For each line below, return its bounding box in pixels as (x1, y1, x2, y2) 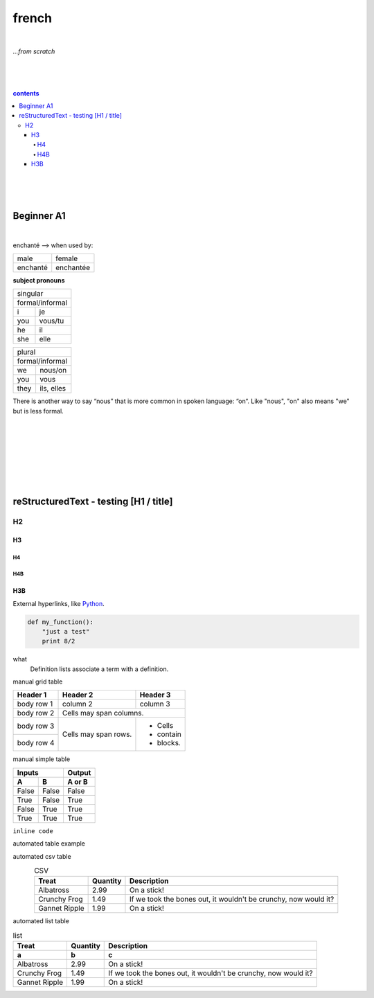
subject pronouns (12, 276, 65, 285)
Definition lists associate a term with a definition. (30, 665, 169, 673)
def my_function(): (27, 618, 93, 626)
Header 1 (17, 690, 47, 700)
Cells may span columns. (62, 709, 144, 718)
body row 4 (17, 738, 55, 747)
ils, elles (39, 384, 66, 393)
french (12, 10, 52, 26)
